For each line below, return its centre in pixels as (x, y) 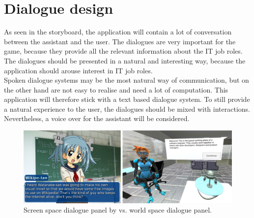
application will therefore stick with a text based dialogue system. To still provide (127, 99)
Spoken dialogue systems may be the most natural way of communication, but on (127, 80)
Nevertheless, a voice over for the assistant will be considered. (97, 118)
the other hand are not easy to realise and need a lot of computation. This (116, 89)
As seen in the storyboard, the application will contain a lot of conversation (118, 32)
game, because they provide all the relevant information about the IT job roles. (123, 51)
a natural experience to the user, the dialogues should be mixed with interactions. (127, 109)
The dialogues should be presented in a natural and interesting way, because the (125, 60)
